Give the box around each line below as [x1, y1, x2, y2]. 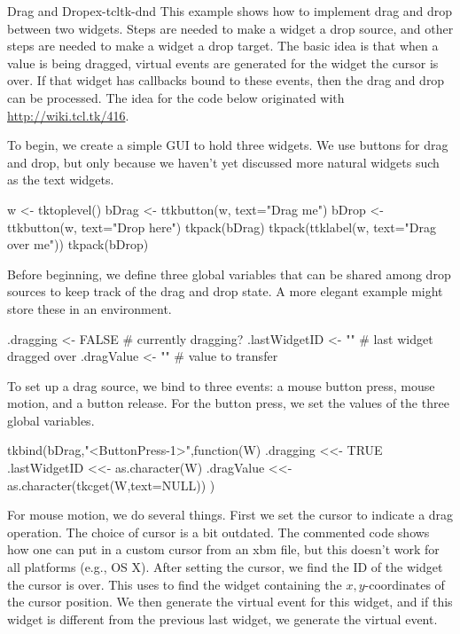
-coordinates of [364, 575, 445, 593]
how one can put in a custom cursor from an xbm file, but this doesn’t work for [7, 540, 440, 559]
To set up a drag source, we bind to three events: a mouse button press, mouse [7, 376, 435, 395]
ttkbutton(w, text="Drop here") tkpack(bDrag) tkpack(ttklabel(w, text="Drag [7, 217, 436, 236]
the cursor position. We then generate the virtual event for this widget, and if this [7, 592, 453, 611]
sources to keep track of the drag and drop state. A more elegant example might [7, 282, 443, 301]
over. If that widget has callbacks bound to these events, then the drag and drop [7, 71, 445, 90]
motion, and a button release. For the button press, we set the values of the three [7, 394, 449, 412]
